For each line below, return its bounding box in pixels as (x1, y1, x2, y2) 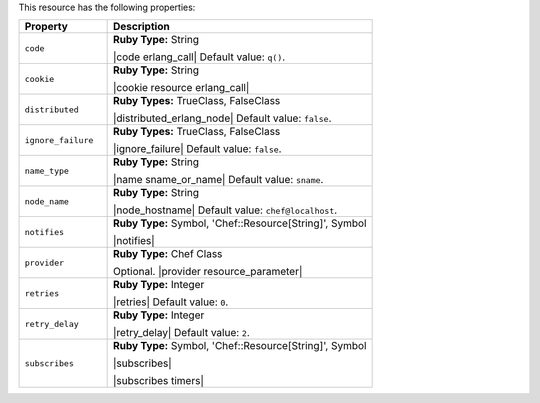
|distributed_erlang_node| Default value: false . (112, 111, 332, 125)
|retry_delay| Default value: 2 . (112, 326, 250, 340)
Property (24, 20, 69, 34)
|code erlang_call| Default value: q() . (112, 50, 286, 64)
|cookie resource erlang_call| (112, 81, 250, 95)
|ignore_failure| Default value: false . (112, 142, 282, 156)
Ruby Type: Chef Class (112, 247, 223, 261)
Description (112, 20, 170, 34)
